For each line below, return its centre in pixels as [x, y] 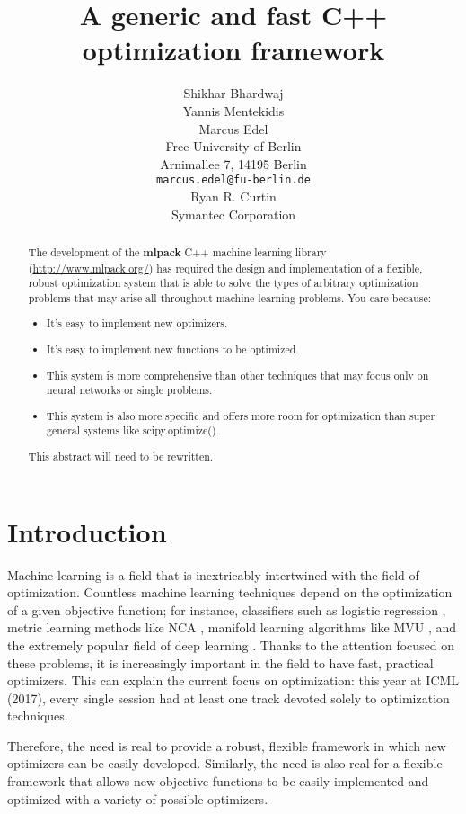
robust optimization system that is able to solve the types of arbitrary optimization [223, 283]
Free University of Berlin [233, 146]
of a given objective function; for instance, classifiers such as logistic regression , [227, 609]
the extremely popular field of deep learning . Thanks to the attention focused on [231, 644]
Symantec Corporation [233, 214]
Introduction [87, 531]
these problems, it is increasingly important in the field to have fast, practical [220, 662]
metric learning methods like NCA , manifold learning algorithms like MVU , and [232, 627]
